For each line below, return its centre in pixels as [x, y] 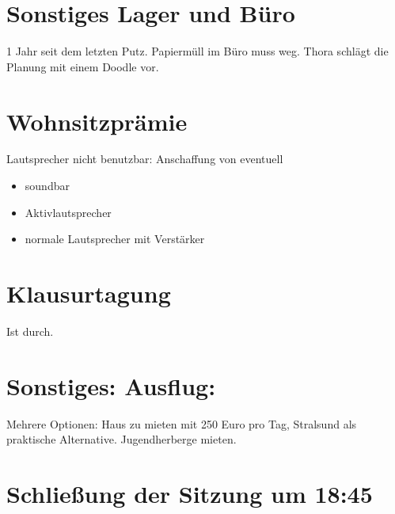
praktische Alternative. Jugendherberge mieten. [122, 439]
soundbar [47, 186]
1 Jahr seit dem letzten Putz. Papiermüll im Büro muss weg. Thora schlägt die [197, 51]
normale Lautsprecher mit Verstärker [115, 239]
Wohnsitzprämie [97, 121]
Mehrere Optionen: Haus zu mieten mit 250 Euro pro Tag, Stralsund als [182, 423]
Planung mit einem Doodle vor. [83, 66]
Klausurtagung [89, 293]
